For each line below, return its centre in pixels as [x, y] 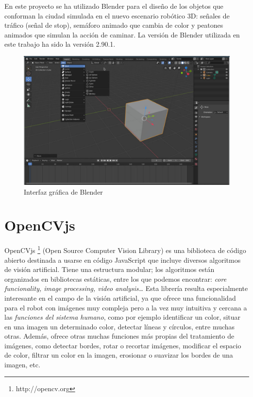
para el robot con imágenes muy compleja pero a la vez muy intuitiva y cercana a [126, 307]
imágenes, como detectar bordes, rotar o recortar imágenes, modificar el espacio [123, 345]
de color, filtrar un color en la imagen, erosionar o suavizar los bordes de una [119, 355]
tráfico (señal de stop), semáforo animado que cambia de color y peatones [114, 25]
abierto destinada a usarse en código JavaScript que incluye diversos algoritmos [123, 260]
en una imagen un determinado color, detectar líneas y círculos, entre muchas [120, 326]
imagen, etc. [22, 365]
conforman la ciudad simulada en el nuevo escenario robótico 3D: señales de [117, 15]
